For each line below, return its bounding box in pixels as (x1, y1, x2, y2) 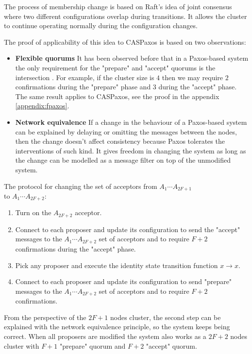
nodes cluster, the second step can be (110, 312, 221, 322)
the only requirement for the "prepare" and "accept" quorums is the (15, 62, 216, 72)
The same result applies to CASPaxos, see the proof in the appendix (15, 91, 219, 101)
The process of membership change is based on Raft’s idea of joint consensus (4, 1, 232, 11)
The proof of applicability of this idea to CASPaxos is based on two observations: (4, 36, 246, 47)
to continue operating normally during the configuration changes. (4, 20, 198, 31)
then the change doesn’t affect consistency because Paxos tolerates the (15, 136, 225, 146)
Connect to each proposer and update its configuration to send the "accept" (15, 224, 240, 234)
